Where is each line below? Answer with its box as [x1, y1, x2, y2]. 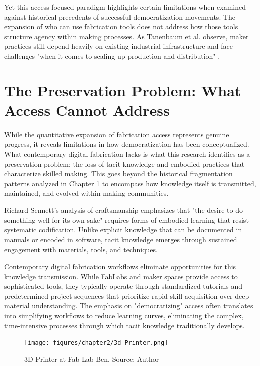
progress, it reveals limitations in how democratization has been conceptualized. [4, 139, 249, 149]
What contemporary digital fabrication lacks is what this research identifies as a [4, 149, 250, 159]
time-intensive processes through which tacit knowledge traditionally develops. [4, 320, 245, 330]
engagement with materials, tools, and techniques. [4, 244, 158, 255]
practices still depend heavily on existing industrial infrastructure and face [4, 41, 233, 51]
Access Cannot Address [4, 99, 170, 120]
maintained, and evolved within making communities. [4, 188, 169, 198]
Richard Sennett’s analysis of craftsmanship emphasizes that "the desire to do [4, 205, 243, 215]
